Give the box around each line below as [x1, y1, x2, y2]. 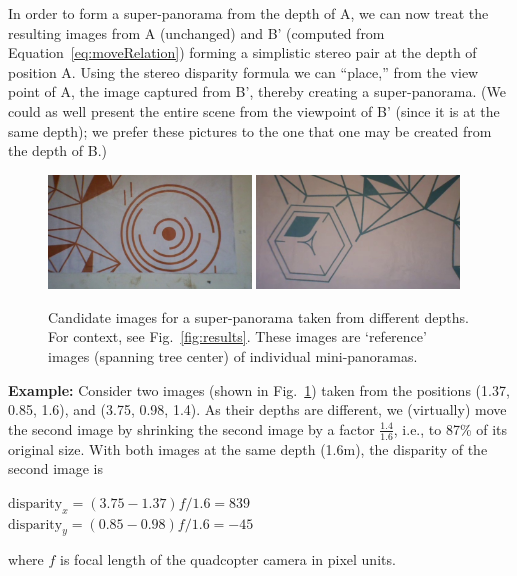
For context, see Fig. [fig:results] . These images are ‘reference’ [48, 326, 427, 347]
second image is [8, 458, 104, 479]
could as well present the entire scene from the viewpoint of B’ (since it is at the [8, 100, 500, 121]
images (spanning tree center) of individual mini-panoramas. [48, 346, 418, 366]
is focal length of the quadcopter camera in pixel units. [60, 549, 396, 570]
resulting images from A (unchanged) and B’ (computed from [8, 22, 385, 43]
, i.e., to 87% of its [393, 418, 508, 439]
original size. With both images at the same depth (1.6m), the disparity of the [8, 438, 488, 459]
